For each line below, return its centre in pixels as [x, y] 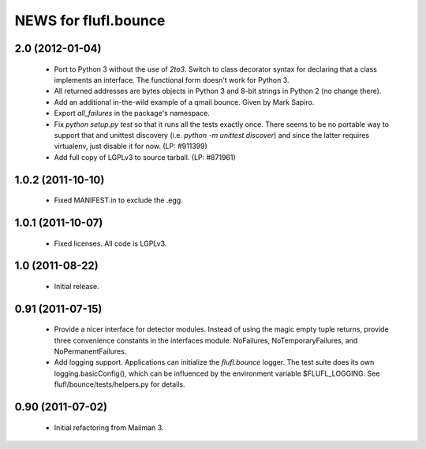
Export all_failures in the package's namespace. [132, 113]
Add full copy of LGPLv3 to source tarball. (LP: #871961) [145, 157]
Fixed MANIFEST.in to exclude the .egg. [118, 200]
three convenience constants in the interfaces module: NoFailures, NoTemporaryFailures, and [206, 340]
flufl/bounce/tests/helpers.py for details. [120, 384]
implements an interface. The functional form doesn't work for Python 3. [172, 80]
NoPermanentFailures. [90, 351]
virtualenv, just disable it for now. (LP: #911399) [131, 147]
